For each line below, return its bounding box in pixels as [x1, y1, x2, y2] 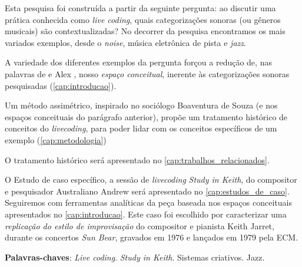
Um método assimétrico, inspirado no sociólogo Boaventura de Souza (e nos [5, 99, 278, 111]
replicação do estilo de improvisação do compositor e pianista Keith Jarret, [5, 219, 274, 232]
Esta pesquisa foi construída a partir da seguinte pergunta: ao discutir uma [5, 2, 276, 14]
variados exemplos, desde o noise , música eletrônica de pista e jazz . [5, 36, 246, 48]
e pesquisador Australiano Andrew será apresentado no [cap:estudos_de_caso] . [5, 184, 290, 197]
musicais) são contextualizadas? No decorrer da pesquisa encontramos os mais [5, 25, 286, 37]
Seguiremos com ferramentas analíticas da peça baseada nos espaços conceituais [5, 196, 292, 209]
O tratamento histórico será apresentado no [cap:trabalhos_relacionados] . [5, 153, 270, 166]
